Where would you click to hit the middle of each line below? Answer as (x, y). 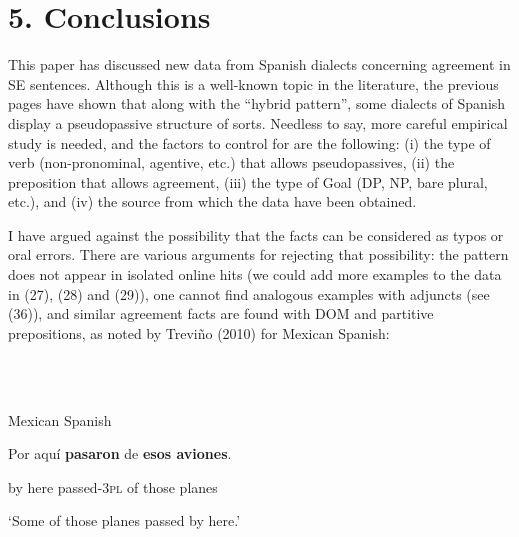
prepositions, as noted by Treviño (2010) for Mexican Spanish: (199, 332)
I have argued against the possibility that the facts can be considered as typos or (256, 234)
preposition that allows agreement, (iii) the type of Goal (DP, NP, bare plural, (248, 181)
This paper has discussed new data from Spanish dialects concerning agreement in (259, 64)
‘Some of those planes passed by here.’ (124, 520)
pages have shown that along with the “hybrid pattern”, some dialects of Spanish (257, 103)
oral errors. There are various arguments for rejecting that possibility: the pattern (258, 254)
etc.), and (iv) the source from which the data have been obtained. (212, 201)
